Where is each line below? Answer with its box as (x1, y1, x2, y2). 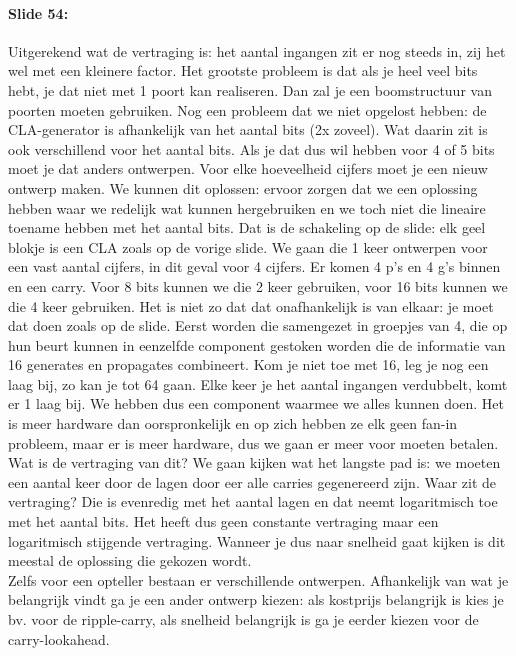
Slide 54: (8, 2, 69, 23)
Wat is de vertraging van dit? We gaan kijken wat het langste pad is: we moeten (8, 452, 501, 473)
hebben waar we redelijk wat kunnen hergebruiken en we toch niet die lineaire (8, 197, 486, 218)
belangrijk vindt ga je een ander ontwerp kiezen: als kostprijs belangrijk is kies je (8, 589, 504, 610)
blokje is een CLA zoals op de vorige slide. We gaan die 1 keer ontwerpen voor (8, 236, 488, 257)
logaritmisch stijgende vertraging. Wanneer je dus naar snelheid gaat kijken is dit (8, 530, 506, 551)
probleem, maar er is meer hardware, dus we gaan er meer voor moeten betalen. (8, 432, 499, 453)
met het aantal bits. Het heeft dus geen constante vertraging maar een (8, 511, 439, 532)
